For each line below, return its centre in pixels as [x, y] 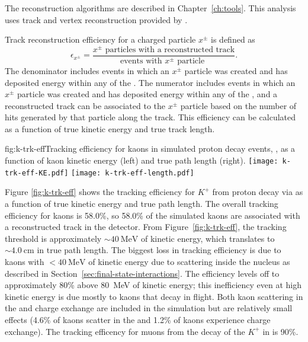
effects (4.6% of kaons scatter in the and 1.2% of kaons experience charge [138, 319]
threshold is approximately [53, 238]
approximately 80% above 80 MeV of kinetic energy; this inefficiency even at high [153, 285]
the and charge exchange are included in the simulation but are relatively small [149, 308]
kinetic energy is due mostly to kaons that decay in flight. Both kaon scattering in [154, 296]
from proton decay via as [258, 192]
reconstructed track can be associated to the [85, 105]
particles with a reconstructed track [170, 49]
